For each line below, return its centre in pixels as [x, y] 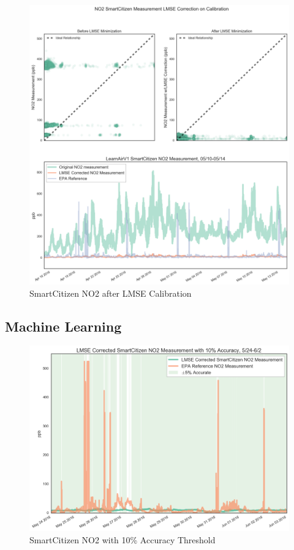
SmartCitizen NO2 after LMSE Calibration [111, 293]
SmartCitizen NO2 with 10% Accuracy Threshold [123, 539]
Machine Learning [63, 326]
